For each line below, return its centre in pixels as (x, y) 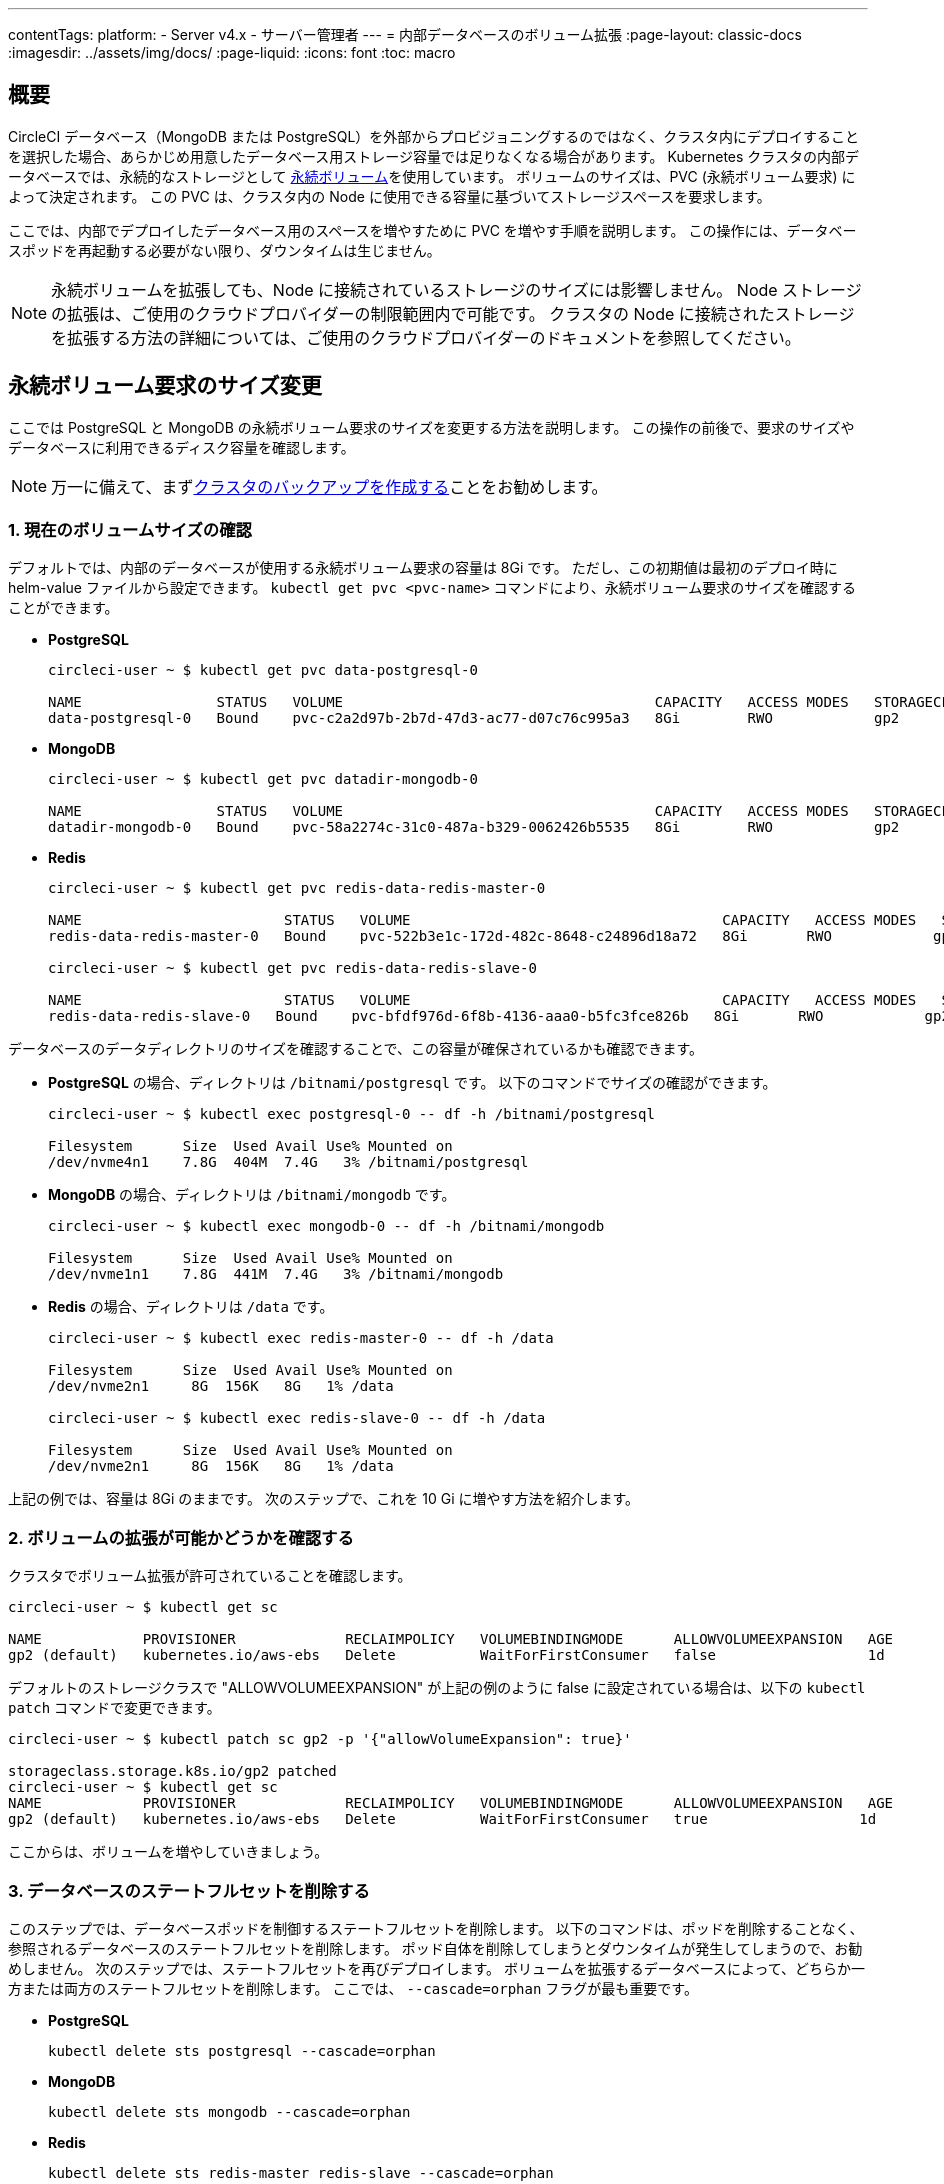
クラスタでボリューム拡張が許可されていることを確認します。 (210, 1576)
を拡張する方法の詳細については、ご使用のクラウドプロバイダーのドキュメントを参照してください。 (426, 337)
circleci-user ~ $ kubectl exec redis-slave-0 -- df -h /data (297, 1418)
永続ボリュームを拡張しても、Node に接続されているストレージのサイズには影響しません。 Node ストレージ (456, 289)
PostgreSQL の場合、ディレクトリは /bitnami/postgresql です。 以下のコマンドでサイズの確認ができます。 (412, 1083)
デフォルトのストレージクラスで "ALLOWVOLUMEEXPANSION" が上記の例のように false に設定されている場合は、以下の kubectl (437, 1688)
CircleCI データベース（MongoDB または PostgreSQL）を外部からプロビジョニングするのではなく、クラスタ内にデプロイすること (434, 136)
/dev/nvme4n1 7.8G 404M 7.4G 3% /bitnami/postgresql (288, 1162)
